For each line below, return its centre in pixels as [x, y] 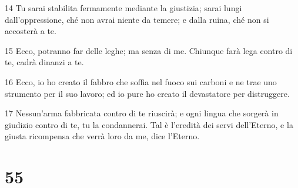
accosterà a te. [31, 31]
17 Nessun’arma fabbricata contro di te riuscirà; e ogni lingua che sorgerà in [142, 113]
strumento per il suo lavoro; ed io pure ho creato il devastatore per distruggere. [147, 93]
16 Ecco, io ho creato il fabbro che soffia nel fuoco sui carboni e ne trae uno [141, 81]
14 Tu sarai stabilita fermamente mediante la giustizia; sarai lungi [123, 8]
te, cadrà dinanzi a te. [44, 62]
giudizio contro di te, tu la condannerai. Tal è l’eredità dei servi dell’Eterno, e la [149, 124]
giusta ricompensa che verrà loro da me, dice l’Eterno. [102, 136]
